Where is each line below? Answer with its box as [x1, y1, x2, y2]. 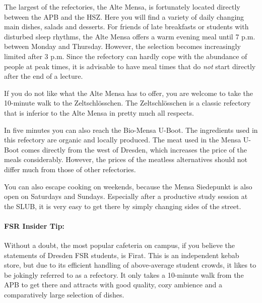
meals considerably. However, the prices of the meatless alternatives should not [4, 154, 247, 165]
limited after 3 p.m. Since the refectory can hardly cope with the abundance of [4, 50, 247, 61]
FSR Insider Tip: [4, 220, 64, 231]
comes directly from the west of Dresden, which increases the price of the [21, 144, 247, 155]
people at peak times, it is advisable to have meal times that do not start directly [4, 61, 256, 71]
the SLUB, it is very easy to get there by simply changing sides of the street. [4, 200, 241, 211]
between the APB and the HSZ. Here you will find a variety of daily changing [4, 11, 244, 22]
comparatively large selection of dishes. [4, 289, 124, 300]
